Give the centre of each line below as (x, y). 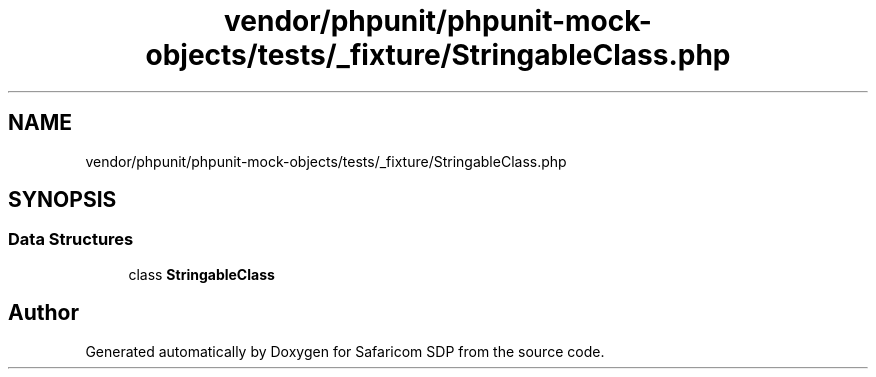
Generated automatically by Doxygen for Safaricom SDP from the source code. (345, 351)
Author (43, 313)
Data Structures (71, 239)
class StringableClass (201, 274)
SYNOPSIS (62, 200)
